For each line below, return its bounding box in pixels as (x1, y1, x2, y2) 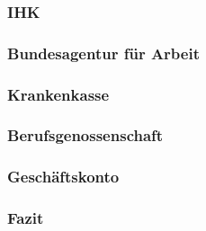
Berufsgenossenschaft (7, 124, 164, 147)
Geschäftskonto (7, 165, 120, 188)
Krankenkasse (7, 83, 110, 105)
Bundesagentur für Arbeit (7, 41, 200, 64)
